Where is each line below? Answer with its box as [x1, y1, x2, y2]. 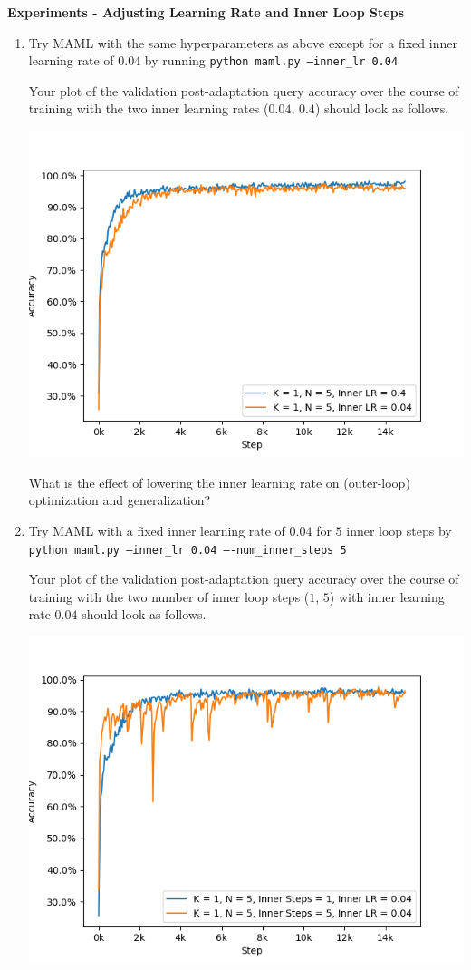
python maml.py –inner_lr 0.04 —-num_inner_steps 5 [28, 543, 347, 557]
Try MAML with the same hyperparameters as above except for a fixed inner [28, 33, 457, 52]
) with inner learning [329, 587, 445, 606]
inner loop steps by [346, 520, 452, 539]
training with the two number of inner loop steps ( [28, 587, 310, 606]
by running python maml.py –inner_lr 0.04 [144, 51, 399, 70]
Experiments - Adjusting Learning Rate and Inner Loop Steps [7, 3, 404, 21]
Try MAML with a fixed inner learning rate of [28, 520, 285, 539]
